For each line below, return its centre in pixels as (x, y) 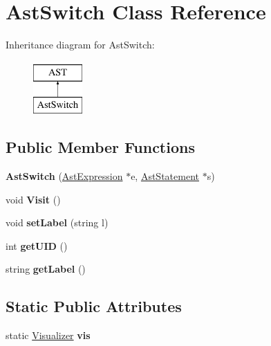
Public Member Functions (100, 147)
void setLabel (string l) (57, 222)
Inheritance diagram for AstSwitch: (80, 45)
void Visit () (33, 199)
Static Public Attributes (94, 306)
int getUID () (37, 245)
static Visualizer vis (48, 335)
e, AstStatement (165, 176)
